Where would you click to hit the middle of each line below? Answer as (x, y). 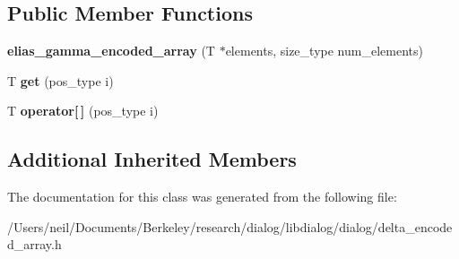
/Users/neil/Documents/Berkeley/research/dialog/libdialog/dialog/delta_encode (230, 226)
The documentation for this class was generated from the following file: (202, 197)
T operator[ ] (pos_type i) (83, 111)
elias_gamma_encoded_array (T (111, 51)
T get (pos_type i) (61, 80)
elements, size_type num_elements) (324, 51)
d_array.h (35, 244)
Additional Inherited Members (152, 159)
